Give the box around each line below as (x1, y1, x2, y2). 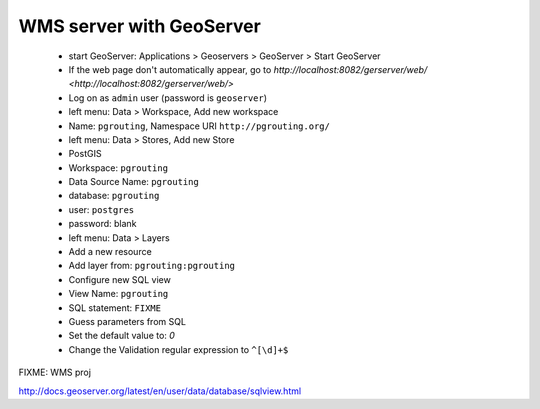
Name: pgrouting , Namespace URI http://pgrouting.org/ (68, 120, 330, 132)
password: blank (68, 218, 137, 230)
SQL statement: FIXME (68, 301, 162, 314)
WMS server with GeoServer (18, 15, 262, 37)
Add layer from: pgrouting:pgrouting (68, 260, 235, 272)
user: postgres (68, 203, 135, 215)
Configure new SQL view (68, 273, 172, 285)
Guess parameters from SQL (68, 315, 187, 327)
